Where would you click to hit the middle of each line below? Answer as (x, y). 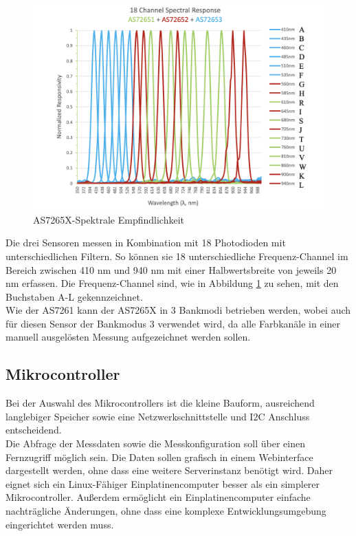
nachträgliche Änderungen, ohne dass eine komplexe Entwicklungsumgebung (166, 511)
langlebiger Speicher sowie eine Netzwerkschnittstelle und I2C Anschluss (158, 416)
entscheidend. (34, 430)
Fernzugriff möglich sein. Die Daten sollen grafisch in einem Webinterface (159, 457)
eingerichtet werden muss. (60, 524)
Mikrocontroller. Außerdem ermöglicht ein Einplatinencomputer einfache (158, 497)
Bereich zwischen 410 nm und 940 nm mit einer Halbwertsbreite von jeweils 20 (171, 269)
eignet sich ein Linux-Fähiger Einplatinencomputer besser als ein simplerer (163, 483)
